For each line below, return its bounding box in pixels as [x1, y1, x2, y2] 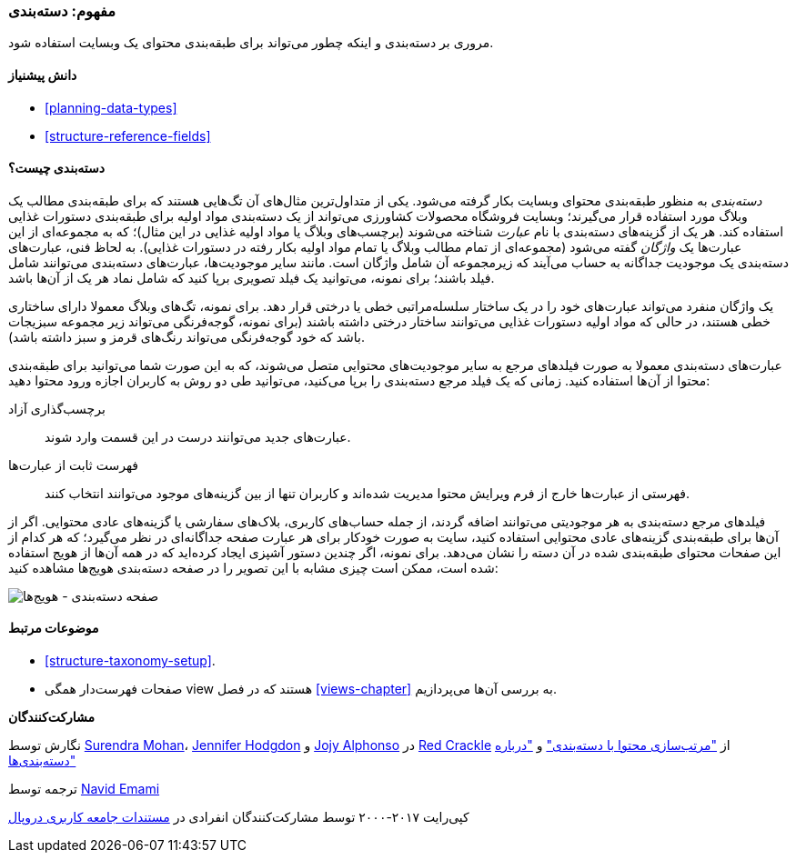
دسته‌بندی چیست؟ [8, 160, 105, 176]
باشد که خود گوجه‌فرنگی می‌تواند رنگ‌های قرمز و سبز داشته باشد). [8, 328, 365, 345]
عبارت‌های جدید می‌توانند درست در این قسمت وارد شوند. [45, 428, 351, 445]
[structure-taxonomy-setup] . [45, 653, 216, 669]
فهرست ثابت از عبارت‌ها [8, 456, 139, 473]
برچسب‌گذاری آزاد [8, 400, 106, 416]
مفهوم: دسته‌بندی [8, 2, 116, 20]
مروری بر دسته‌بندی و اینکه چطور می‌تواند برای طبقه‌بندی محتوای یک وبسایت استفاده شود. [8, 35, 494, 51]
